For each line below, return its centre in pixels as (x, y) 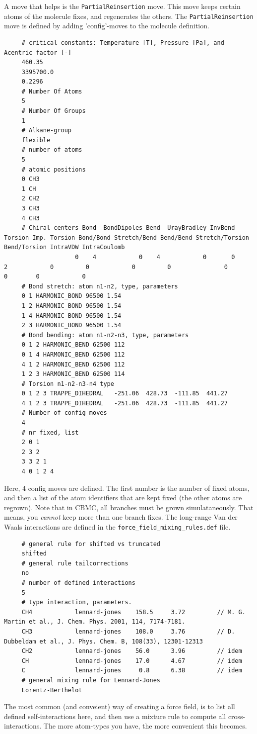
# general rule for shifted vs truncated (91, 544)
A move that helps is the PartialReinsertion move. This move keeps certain (122, 6)
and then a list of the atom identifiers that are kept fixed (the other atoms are (123, 498)
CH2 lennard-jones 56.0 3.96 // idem (132, 651)
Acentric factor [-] (38, 52)
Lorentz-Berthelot (52, 690)
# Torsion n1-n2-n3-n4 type (68, 384)
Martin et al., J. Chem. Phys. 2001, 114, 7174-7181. (95, 622)
